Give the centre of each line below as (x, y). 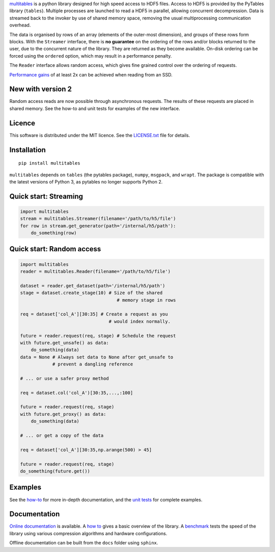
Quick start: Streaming (46, 196)
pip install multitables (49, 163)
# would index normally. (140, 321)
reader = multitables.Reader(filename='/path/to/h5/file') (95, 272)
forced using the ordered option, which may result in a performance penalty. (91, 56)
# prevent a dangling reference (93, 364)
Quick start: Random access (55, 249)
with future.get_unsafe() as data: (64, 343)
